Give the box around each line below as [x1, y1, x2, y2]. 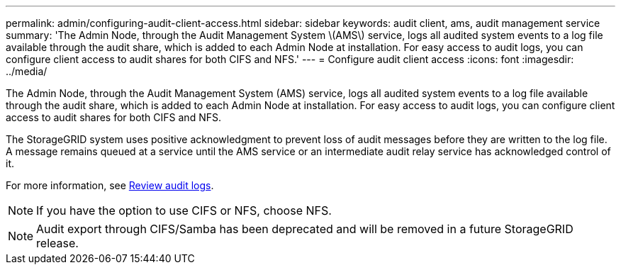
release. [36, 236, 79, 250]
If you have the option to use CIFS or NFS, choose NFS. [36, 203, 332, 218]
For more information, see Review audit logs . [6, 179, 214, 191]
